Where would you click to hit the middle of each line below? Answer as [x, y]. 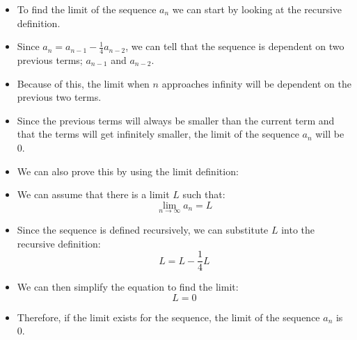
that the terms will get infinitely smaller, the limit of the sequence [158, 134]
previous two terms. [59, 97]
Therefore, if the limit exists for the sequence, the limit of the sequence [168, 317]
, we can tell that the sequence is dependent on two [235, 46]
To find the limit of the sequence [87, 9]
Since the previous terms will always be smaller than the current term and [176, 120]
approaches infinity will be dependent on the [257, 83]
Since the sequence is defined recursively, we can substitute [143, 229]
